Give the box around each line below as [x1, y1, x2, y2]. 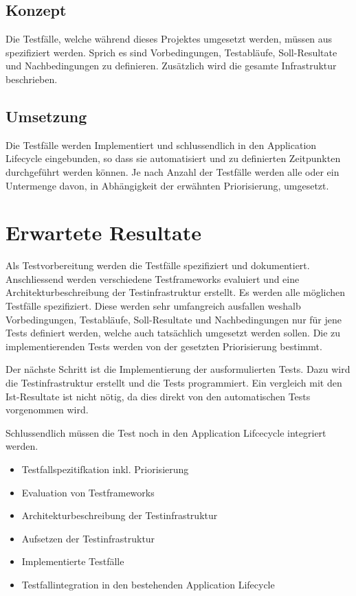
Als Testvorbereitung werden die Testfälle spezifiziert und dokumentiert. [5, 258, 310, 273]
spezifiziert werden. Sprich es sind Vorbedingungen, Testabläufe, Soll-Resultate [5, 45, 337, 59]
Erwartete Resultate [5, 218, 201, 247]
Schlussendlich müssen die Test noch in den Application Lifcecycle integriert [5, 425, 326, 439]
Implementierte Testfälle [21, 554, 124, 569]
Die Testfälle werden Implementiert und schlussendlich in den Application [5, 137, 317, 152]
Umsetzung [5, 105, 87, 126]
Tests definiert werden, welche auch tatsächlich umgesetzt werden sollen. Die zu [5, 325, 341, 340]
